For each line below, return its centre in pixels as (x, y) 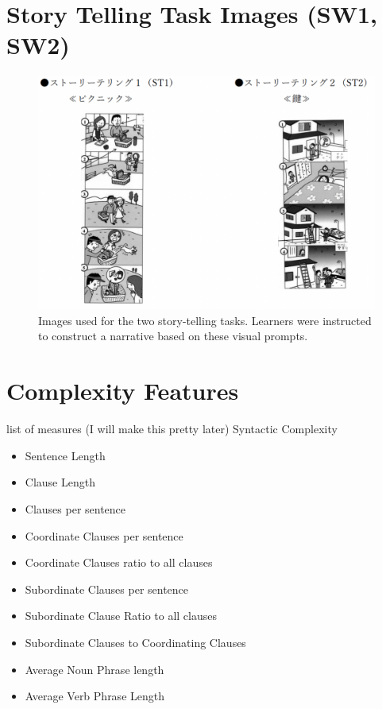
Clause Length (60, 482)
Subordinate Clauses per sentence (107, 589)
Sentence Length (65, 455)
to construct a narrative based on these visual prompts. (173, 336)
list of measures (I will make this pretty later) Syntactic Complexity (172, 429)
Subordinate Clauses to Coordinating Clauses (135, 642)
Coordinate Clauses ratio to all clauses (119, 562)
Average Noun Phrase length (95, 669)
